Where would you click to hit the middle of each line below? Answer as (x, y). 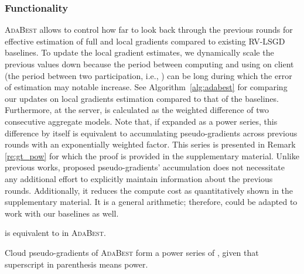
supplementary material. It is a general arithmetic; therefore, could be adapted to (151, 202)
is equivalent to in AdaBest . (55, 233)
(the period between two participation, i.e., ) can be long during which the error (148, 75)
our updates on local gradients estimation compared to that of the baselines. (142, 98)
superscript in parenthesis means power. (76, 264)
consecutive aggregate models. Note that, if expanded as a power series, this (141, 121)
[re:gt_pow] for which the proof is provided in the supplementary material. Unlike (152, 155)
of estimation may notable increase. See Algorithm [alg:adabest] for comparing (146, 87)
